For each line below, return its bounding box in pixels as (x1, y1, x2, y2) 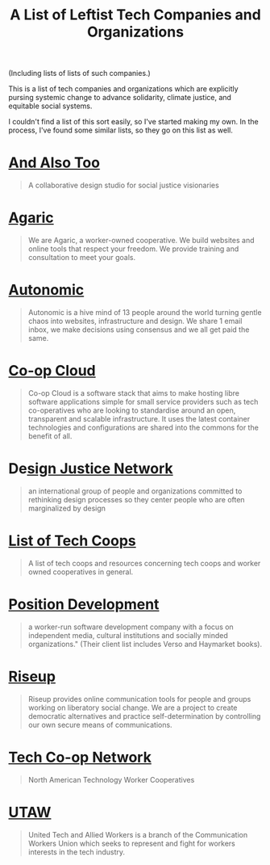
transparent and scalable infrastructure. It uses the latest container (27, 414, 251, 423)
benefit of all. (27, 430, 73, 441)
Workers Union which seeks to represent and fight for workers (27, 838, 235, 848)
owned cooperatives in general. (27, 567, 134, 577)
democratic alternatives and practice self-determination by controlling (27, 711, 261, 720)
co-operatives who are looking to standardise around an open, (27, 405, 236, 415)
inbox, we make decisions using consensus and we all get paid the (27, 325, 250, 334)
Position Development (8, 595, 160, 613)
